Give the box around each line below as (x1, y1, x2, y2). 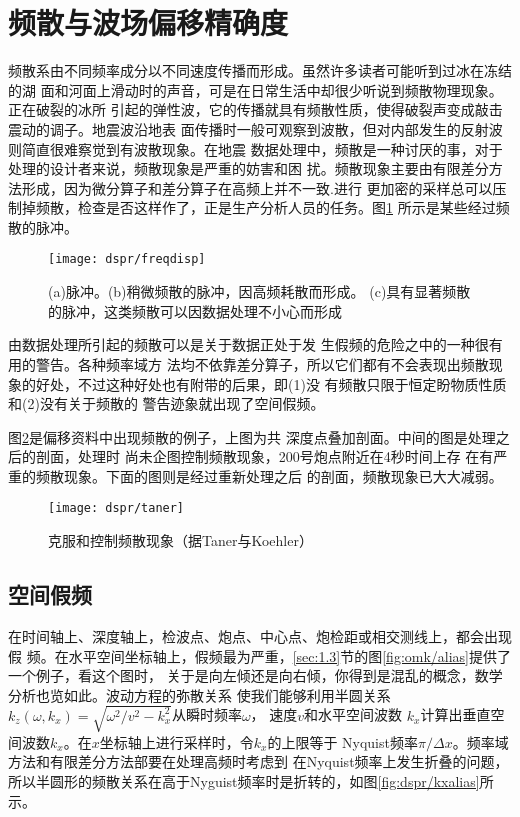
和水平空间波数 (304, 704, 403, 725)
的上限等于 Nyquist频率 (267, 731, 418, 752)
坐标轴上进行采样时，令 (99, 731, 254, 752)
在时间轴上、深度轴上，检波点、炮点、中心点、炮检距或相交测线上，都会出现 (8, 625, 512, 646)
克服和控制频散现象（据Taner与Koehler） (48, 530, 313, 551)
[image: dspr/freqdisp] (48, 252, 206, 267)
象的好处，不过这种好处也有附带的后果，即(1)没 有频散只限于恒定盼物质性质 (8, 373, 507, 394)
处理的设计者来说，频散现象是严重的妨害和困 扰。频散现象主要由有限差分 (8, 158, 489, 179)
